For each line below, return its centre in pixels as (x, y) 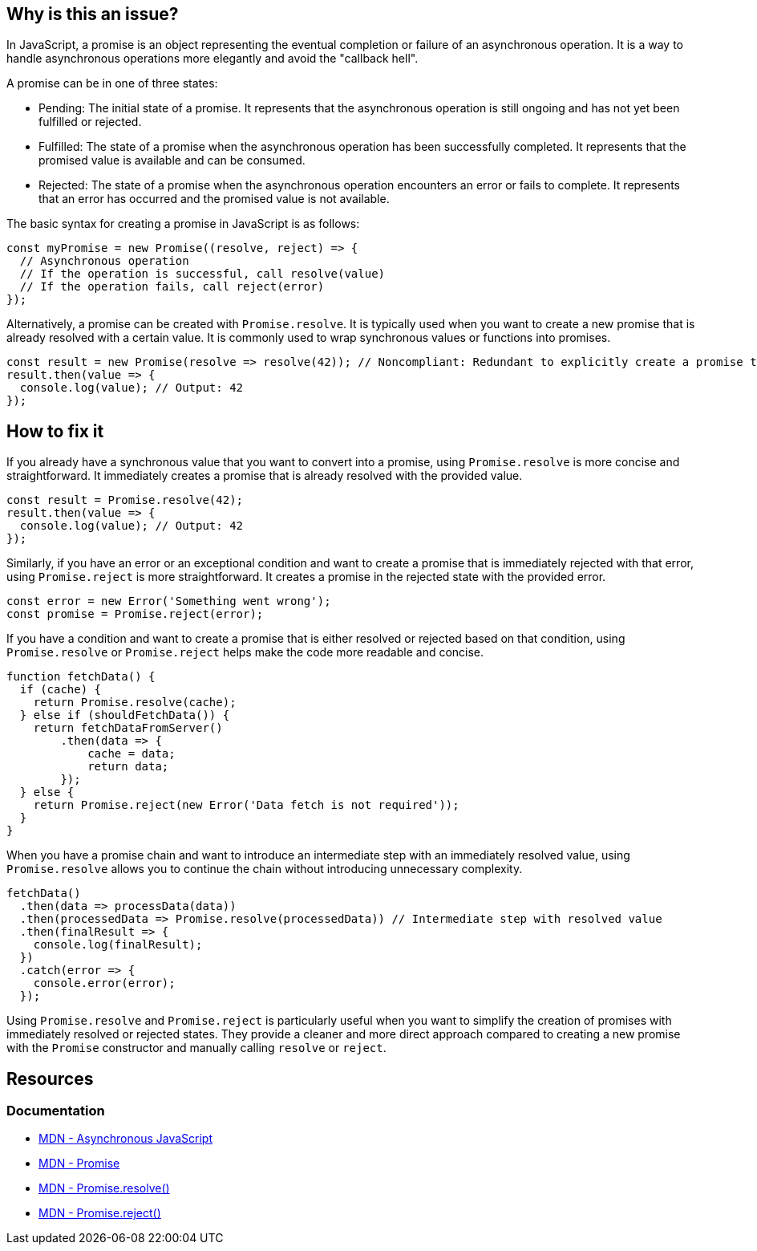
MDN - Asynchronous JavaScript (126, 1139)
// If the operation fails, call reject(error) (172, 287)
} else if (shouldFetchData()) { (125, 715)
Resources (50, 1078)
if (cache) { (61, 690)
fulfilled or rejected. (90, 122)
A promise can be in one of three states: (112, 83)
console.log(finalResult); (118, 945)
